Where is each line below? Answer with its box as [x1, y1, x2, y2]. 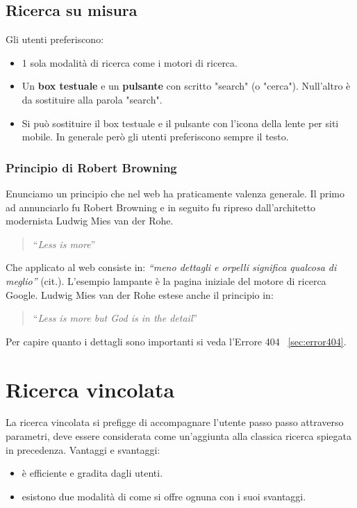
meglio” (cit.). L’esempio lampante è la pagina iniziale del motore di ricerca [6, 273, 326, 288]
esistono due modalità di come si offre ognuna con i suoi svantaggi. [22, 489, 306, 503]
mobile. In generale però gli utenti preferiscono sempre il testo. [22, 129, 289, 144]
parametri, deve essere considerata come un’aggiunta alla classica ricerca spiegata [6, 429, 352, 443]
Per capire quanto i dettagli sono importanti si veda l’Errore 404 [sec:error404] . [6, 334, 347, 348]
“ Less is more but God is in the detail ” [33, 311, 198, 325]
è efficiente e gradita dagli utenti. [22, 466, 163, 480]
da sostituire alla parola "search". [22, 92, 163, 106]
